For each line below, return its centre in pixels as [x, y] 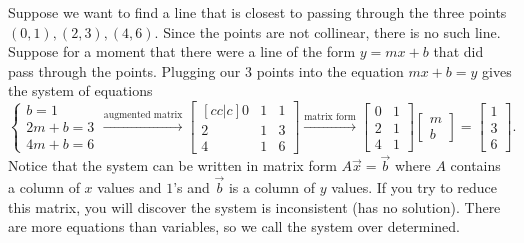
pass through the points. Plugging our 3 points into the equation [206, 70]
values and [129, 187]
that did [458, 51]
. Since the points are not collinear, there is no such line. [327, 31]
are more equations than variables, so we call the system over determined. [234, 226]
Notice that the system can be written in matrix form [172, 165]
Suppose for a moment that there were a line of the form [182, 51]
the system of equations [80, 90]
